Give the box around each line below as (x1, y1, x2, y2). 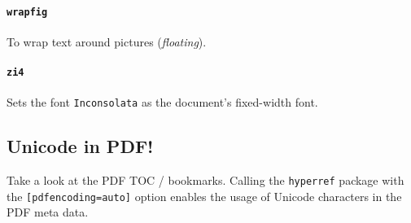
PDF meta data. (7, 203, 89, 221)
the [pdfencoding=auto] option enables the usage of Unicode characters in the (7, 187, 402, 204)
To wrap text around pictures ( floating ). (7, 33, 207, 50)
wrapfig (7, 6, 48, 18)
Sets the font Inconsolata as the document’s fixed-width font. (7, 94, 318, 111)
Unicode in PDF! (7, 133, 154, 159)
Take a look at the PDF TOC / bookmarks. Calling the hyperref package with (7, 172, 404, 189)
